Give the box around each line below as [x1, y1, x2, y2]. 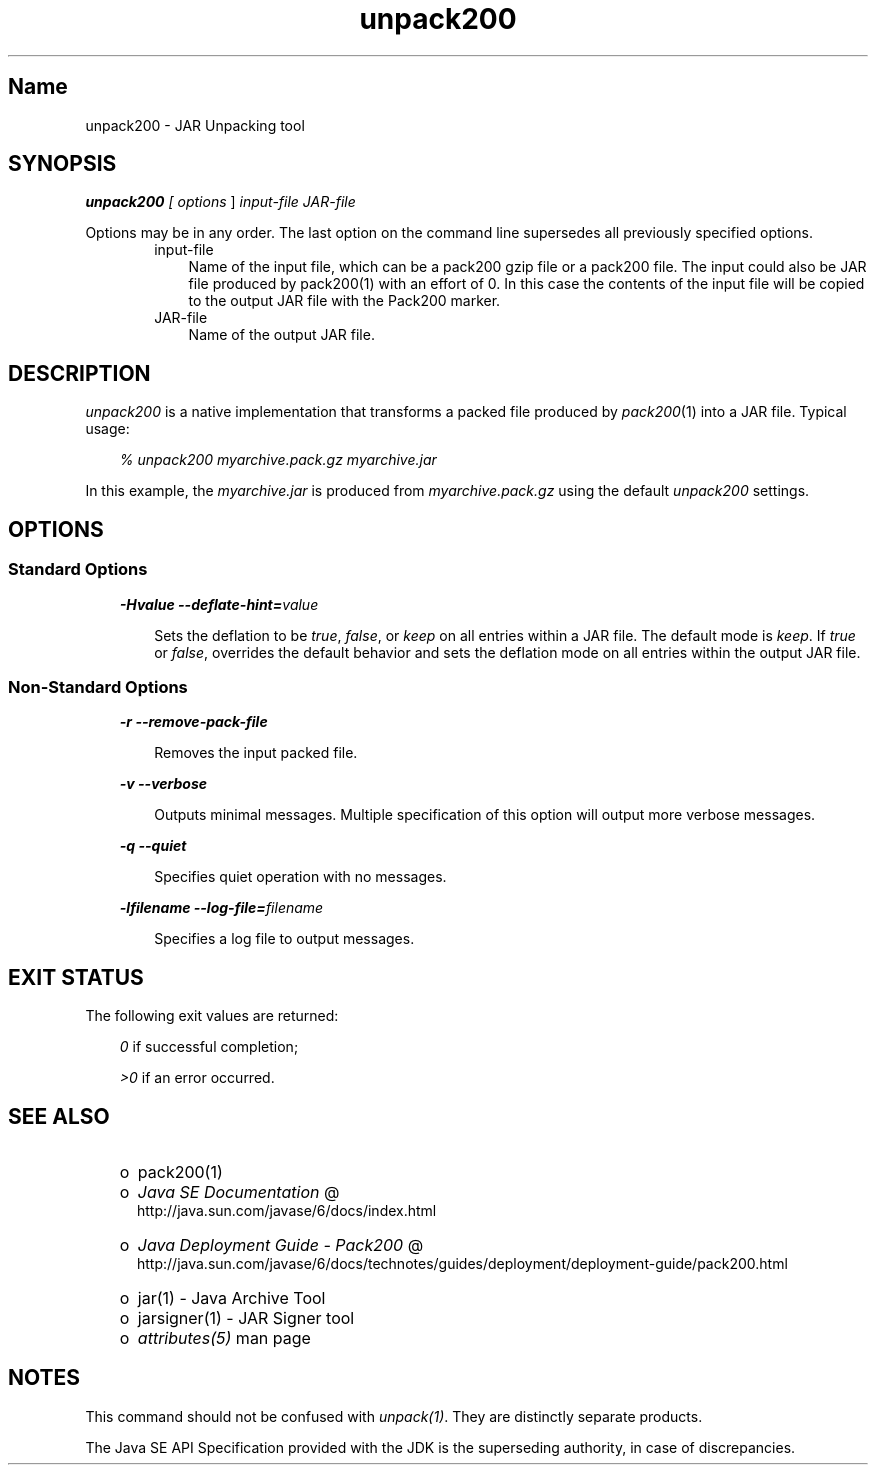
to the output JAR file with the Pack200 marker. [188, 292, 501, 310]
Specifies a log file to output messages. [154, 930, 415, 948]
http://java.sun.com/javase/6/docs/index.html [137, 1201, 437, 1219]
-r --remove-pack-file [119, 713, 268, 731]
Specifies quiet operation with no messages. [154, 868, 447, 886]
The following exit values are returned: [85, 1007, 339, 1025]
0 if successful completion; [119, 1038, 299, 1056]
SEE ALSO [8, 1103, 110, 1129]
